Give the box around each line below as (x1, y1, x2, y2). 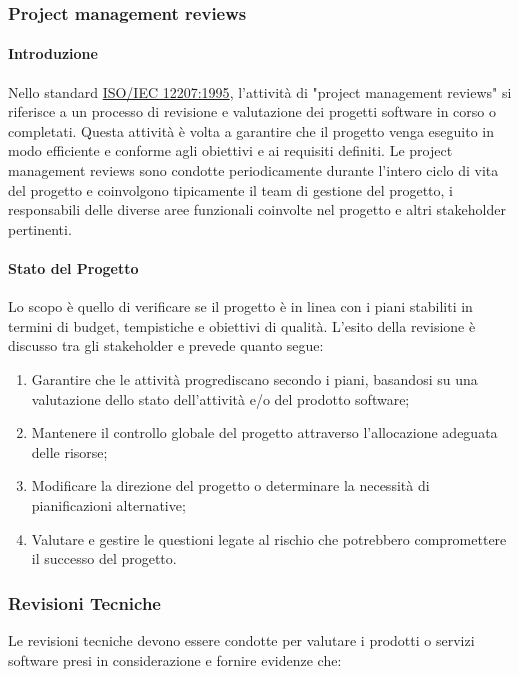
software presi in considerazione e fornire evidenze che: (8, 649, 342, 670)
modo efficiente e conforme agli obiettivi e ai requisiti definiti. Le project (8, 140, 453, 161)
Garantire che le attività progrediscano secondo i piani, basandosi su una (31, 368, 478, 389)
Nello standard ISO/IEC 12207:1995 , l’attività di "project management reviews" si (8, 81, 512, 102)
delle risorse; (31, 441, 108, 462)
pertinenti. (8, 218, 72, 239)
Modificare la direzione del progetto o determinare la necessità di (31, 475, 430, 496)
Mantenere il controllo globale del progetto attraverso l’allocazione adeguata (31, 422, 498, 443)
